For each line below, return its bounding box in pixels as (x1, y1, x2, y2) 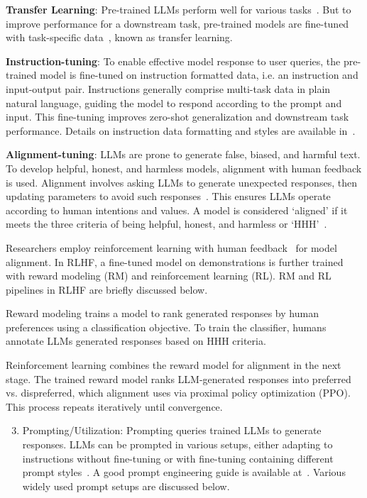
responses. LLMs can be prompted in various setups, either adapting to (22, 437, 333, 452)
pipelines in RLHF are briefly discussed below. (6, 282, 208, 297)
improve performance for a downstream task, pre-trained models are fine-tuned (6, 16, 349, 31)
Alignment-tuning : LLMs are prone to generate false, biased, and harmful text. (6, 147, 361, 162)
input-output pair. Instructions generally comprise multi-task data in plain (6, 81, 331, 96)
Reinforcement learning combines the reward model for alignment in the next (6, 358, 341, 372)
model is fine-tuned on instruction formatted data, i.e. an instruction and (40, 67, 358, 82)
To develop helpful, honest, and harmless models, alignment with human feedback (6, 160, 362, 175)
